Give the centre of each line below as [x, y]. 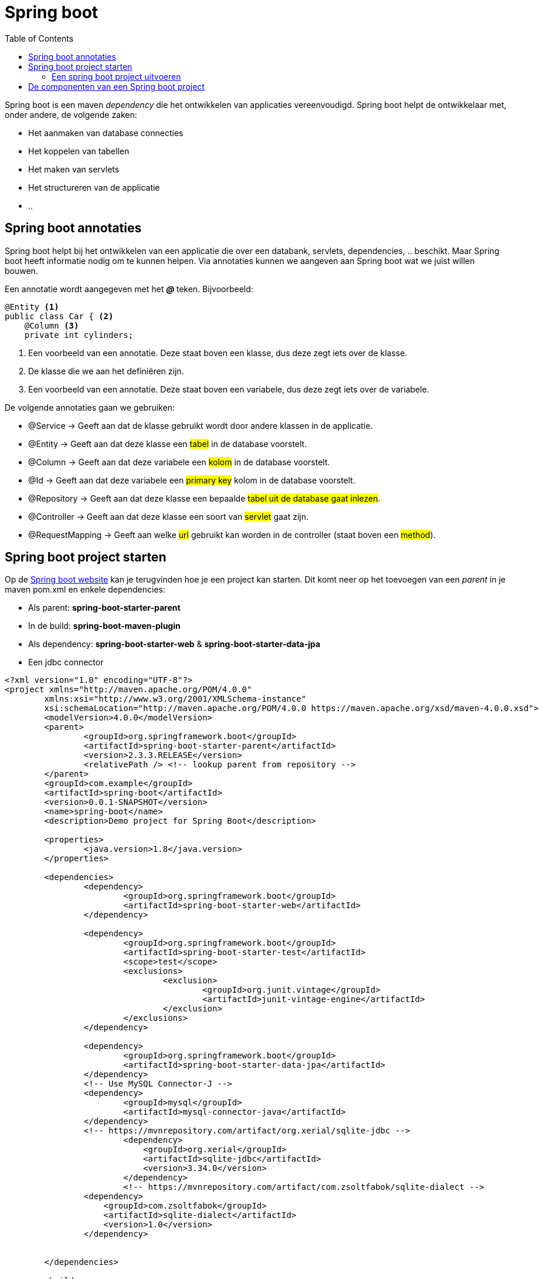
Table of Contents [39, 38]
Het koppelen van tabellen [79, 151]
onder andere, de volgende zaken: [71, 114]
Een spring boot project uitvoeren [116, 76]
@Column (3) [52, 325]
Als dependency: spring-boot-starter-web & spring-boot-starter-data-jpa [174, 644]
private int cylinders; [79, 335]
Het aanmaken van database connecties [106, 133]
